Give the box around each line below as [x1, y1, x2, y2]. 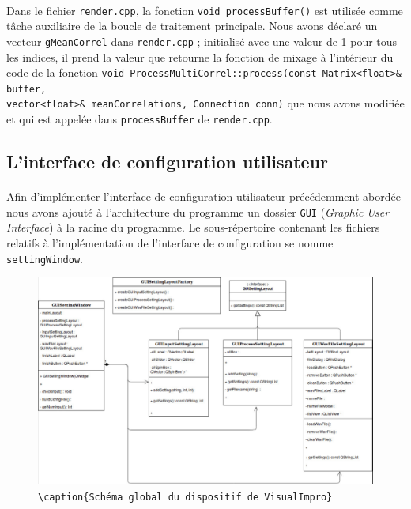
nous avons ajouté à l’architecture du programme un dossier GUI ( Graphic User [6, 203, 390, 220]
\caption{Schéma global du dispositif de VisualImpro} [38, 491, 333, 503]
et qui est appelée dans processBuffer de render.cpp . [6, 111, 273, 127]
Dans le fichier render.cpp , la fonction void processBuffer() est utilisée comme [6, 2, 403, 18]
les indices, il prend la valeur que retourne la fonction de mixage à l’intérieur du [6, 48, 394, 65]
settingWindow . [6, 250, 83, 266]
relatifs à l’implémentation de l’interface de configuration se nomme [6, 234, 334, 251]
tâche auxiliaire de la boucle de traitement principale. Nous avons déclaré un [6, 17, 378, 34]
